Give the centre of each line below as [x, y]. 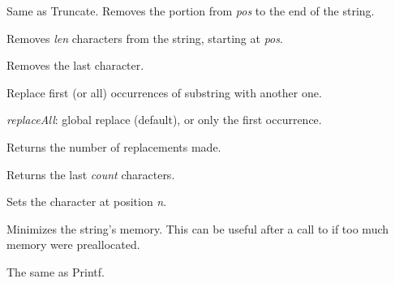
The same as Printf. [56, 271]
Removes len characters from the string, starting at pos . [145, 38]
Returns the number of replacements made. [114, 146]
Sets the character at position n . [87, 202]
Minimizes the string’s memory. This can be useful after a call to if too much [198, 228]
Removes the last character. [75, 65]
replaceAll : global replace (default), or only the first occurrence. [164, 120]
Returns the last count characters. [91, 174]
